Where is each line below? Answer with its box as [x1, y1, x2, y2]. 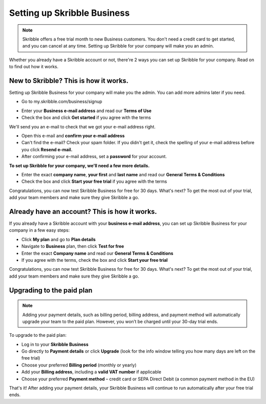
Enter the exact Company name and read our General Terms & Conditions [21, 250, 173, 256]
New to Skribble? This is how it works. [9, 77, 129, 85]
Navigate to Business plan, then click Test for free [21, 243, 124, 249]
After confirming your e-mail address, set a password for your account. [21, 154, 167, 160]
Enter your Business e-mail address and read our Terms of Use [21, 108, 152, 114]
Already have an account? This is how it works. [9, 207, 157, 216]
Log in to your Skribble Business [21, 341, 89, 347]
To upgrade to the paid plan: [9, 332, 66, 338]
